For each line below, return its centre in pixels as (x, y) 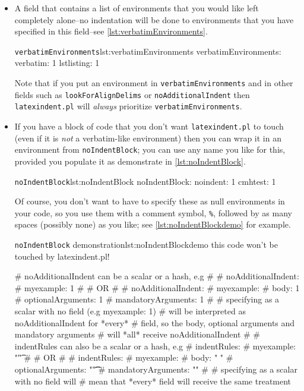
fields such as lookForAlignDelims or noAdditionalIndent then (132, 94)
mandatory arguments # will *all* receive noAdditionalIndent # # (137, 334)
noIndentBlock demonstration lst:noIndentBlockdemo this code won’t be (146, 244)
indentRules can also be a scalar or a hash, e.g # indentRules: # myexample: (155, 346)
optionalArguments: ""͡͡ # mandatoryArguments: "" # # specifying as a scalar (156, 369)
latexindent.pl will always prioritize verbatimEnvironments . (128, 106)
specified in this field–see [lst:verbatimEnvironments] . (111, 31)
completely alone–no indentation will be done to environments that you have (154, 19)
